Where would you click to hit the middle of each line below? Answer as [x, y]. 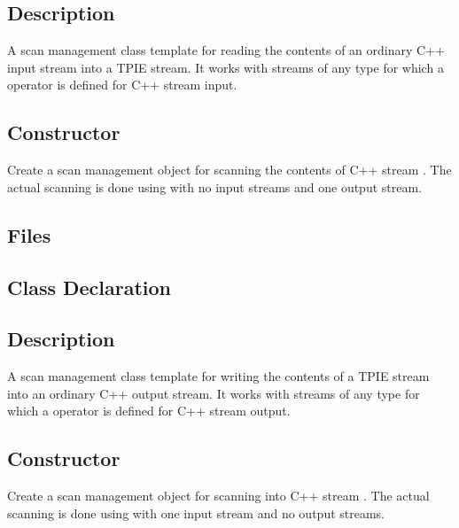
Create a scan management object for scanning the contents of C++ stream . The [229, 170]
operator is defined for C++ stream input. [122, 85]
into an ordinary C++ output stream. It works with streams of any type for [214, 393]
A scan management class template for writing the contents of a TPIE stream [218, 376]
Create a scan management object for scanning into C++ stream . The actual [218, 496]
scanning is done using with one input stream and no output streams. [196, 512]
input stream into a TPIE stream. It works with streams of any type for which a [226, 67]
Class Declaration [89, 287]
